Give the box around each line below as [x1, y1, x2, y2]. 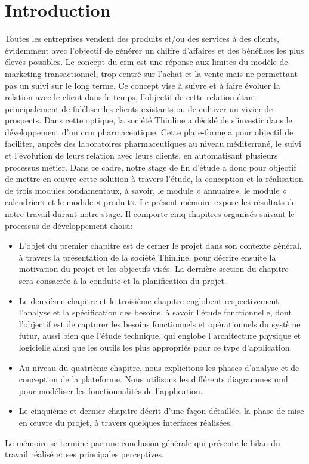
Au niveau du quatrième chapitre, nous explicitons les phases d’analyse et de [18, 361, 299, 373]
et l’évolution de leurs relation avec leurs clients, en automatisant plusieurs [5, 149, 278, 162]
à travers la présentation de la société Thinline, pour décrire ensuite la [18, 250, 276, 263]
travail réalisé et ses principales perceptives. [5, 448, 164, 460]
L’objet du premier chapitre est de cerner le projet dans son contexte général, [18, 239, 302, 252]
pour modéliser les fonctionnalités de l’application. [18, 384, 203, 397]
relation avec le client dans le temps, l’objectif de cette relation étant [5, 91, 256, 103]
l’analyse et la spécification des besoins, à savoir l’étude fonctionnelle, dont [18, 306, 292, 318]
